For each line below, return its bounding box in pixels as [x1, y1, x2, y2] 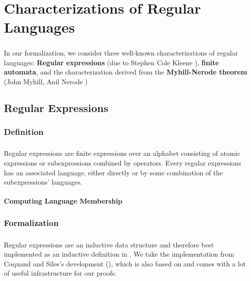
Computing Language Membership [4, 196, 122, 206]
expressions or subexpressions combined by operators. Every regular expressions [4, 157, 241, 168]
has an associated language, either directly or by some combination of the [4, 167, 223, 177]
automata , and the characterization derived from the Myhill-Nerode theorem [4, 67, 248, 77]
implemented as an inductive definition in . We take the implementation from [4, 249, 234, 259]
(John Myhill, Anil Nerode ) [4, 76, 88, 86]
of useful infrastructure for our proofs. [4, 268, 117, 278]
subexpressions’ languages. [4, 177, 83, 187]
